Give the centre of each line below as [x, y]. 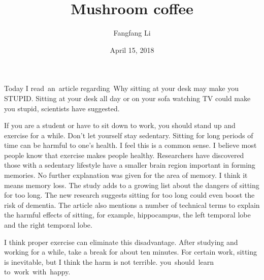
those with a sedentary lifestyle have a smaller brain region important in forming [130, 165]
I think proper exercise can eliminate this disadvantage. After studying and [121, 242]
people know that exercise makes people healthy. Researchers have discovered [124, 155]
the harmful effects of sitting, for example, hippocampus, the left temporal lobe [127, 215]
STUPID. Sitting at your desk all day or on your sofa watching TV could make [127, 98]
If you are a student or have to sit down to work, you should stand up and [120, 125]
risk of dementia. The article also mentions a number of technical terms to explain [132, 205]
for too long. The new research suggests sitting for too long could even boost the [129, 195]
